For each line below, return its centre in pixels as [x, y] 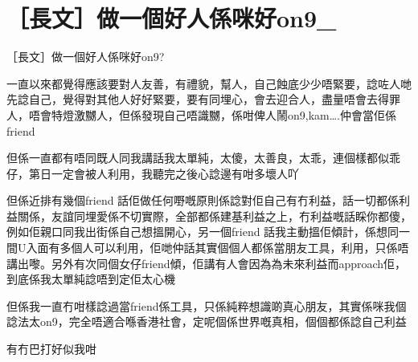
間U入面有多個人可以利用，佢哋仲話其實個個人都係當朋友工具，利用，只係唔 [208, 248]
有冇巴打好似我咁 [51, 349]
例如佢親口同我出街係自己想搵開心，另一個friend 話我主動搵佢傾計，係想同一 [209, 232]
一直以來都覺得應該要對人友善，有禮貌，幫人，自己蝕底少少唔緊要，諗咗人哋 [209, 83]
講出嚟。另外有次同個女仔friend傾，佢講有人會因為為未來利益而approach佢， [207, 263]
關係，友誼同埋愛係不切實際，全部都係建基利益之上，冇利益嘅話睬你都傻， [214, 216]
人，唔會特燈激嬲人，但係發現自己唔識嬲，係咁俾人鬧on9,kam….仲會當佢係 [201, 114]
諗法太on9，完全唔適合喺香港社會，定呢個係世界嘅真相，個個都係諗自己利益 [207, 321]
